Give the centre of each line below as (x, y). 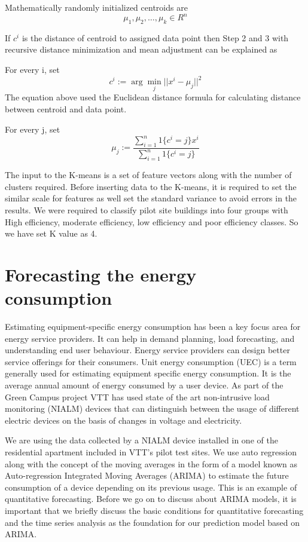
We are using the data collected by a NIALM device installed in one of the (141, 440)
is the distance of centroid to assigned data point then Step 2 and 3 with (155, 37)
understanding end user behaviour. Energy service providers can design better (147, 350)
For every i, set (32, 70)
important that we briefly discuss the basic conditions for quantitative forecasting (154, 510)
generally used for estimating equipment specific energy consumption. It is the (148, 373)
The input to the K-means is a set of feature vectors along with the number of (148, 175)
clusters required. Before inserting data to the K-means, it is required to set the (151, 186)
